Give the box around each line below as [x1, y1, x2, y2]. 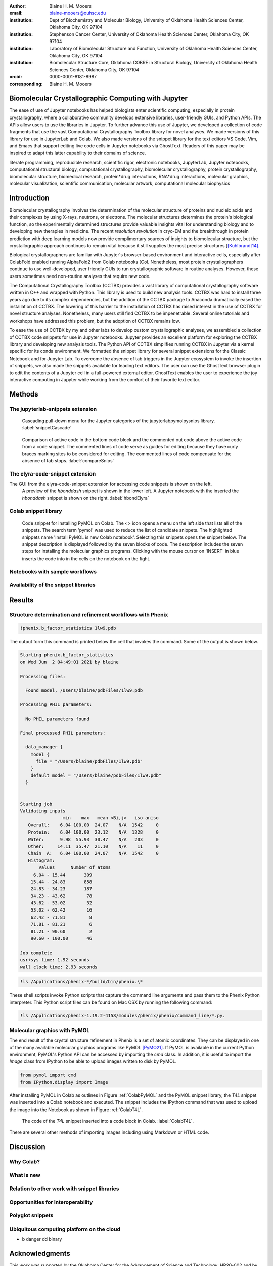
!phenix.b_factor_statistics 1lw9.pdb [20, 625, 116, 631]
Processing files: [20, 674, 66, 679]
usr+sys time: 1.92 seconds [20, 957, 89, 963]
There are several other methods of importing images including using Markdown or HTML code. [9, 1129, 209, 1135]
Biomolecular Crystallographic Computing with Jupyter [9, 94, 188, 103]
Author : [9, 3, 26, 9]
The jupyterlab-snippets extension [9, 405, 97, 412]
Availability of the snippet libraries [9, 581, 96, 588]
